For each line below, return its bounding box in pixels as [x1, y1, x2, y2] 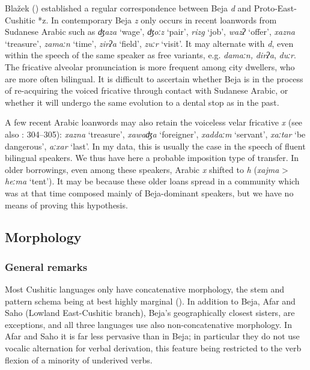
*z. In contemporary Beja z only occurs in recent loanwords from [38, 13, 277, 26]
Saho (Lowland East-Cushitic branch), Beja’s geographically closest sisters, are [5, 306, 295, 319]
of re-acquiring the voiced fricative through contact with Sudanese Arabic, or [5, 84, 288, 97]
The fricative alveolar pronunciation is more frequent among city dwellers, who [5, 60, 295, 73]
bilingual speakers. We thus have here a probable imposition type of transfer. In [5, 151, 299, 164]
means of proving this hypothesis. [5, 198, 128, 211]
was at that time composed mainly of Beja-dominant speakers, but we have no [5, 186, 294, 199]
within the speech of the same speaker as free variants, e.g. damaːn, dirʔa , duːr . [5, 49, 296, 61]
